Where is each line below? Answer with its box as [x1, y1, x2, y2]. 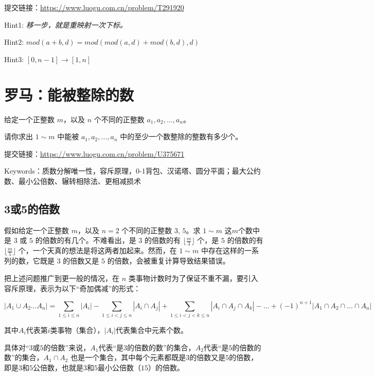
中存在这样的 [201, 245, 244, 256]
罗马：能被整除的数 [4, 84, 134, 105]
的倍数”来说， [43, 342, 91, 352]
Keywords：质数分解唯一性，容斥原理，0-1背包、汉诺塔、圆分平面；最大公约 [4, 165, 261, 176]
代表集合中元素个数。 [115, 325, 188, 335]
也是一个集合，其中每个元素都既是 [70, 352, 186, 363]
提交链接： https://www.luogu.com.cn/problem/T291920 [4, 2, 184, 12]
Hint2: [4, 36, 24, 47]
